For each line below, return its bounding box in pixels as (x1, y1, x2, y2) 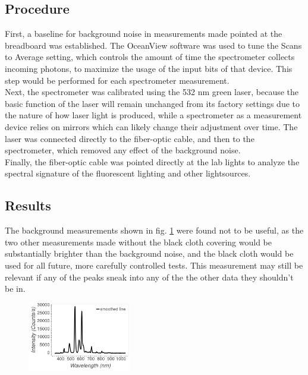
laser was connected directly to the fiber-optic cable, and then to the (5, 132, 254, 144)
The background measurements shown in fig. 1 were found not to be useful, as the (5, 224, 304, 237)
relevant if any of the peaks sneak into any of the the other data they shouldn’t (5, 270, 294, 283)
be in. (5, 282, 26, 295)
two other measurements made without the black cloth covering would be (5, 235, 272, 248)
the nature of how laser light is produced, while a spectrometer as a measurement (5, 109, 302, 121)
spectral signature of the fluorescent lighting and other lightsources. (5, 167, 251, 179)
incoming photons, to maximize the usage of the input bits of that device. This (5, 62, 293, 74)
